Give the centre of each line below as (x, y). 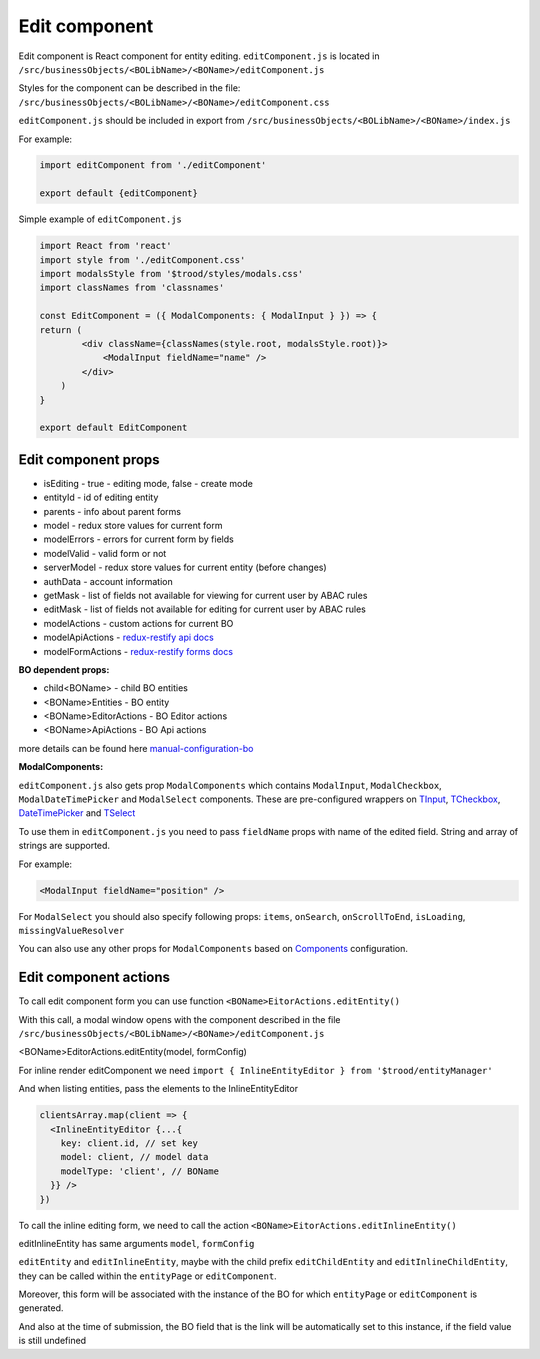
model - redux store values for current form (133, 525)
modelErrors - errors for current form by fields (138, 539)
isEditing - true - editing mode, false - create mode (148, 483)
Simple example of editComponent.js (100, 219)
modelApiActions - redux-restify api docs (128, 637)
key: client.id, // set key (129, 1143)
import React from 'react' (105, 246)
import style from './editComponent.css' (142, 259)
